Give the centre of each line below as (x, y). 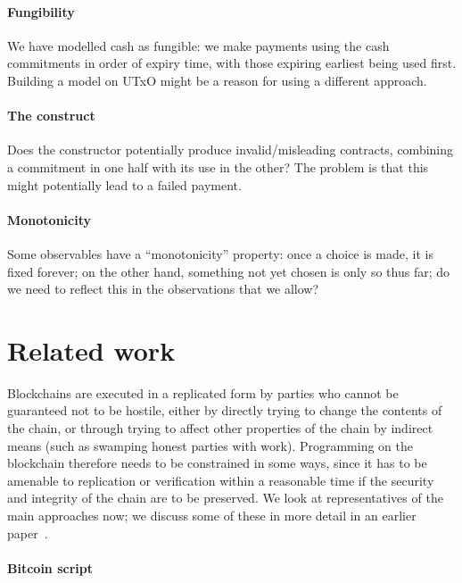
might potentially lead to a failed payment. (124, 184)
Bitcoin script (50, 567)
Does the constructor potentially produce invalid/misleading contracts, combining (231, 150)
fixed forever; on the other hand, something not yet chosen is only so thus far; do (228, 271)
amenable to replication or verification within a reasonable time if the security (221, 480)
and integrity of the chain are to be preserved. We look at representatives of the (225, 498)
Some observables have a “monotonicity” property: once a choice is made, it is (220, 253)
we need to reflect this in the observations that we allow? (163, 289)
